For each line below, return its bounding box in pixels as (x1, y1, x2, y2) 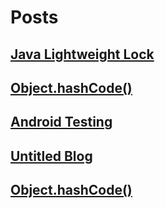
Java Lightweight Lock (10, 46, 155, 63)
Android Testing (10, 114, 113, 131)
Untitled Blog (10, 147, 93, 165)
